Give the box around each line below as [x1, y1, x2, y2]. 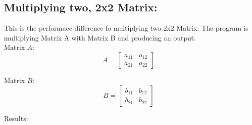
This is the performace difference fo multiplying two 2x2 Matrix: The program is [4, 23, 249, 33]
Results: [4, 113, 28, 123]
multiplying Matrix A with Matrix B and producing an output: [4, 32, 196, 42]
